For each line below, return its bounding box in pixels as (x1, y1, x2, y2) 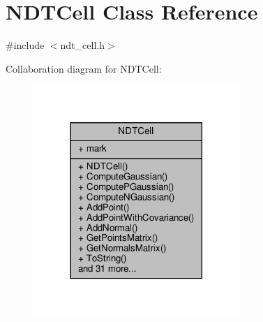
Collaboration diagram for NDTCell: (6, 61, 162, 75)
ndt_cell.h (60, 38, 105, 52)
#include (6, 38, 45, 52)
